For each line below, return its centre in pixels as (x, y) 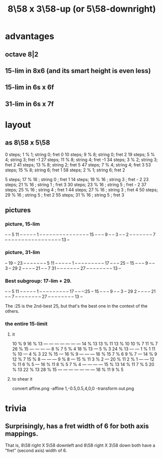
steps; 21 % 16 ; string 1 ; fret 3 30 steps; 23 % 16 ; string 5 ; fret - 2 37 (76, 184)
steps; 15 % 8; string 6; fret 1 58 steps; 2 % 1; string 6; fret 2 (65, 170)
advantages (30, 36)
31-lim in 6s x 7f (29, 104)
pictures (18, 210)
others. (12, 311)
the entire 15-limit (26, 324)
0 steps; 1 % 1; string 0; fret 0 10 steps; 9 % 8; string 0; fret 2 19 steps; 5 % (80, 154)
